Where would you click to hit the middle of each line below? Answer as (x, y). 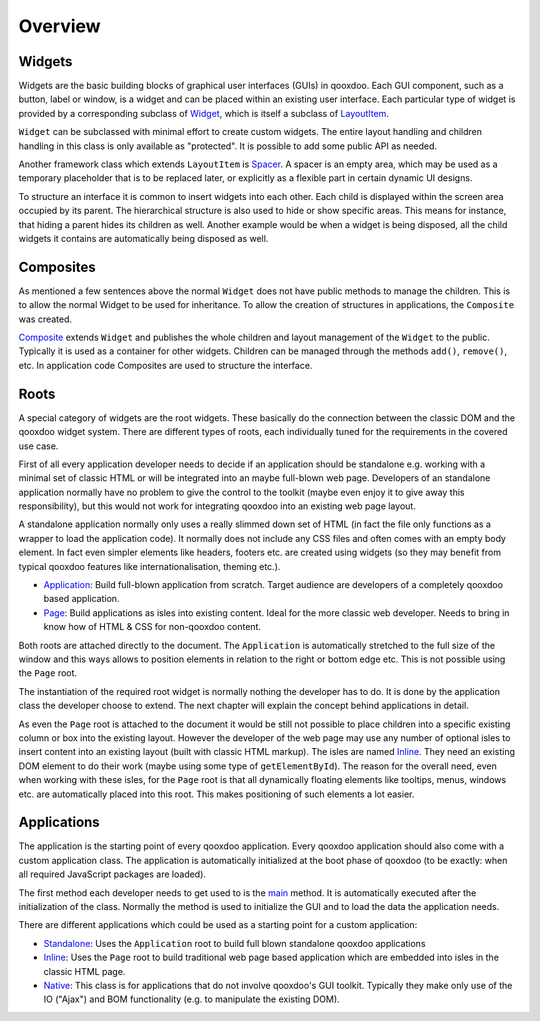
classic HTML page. (84, 971)
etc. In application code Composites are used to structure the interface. (165, 365)
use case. (38, 446)
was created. (45, 319)
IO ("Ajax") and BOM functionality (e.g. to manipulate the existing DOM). (191, 999)
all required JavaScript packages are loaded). (112, 874)
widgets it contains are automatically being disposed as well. (143, 238)
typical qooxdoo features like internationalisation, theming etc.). (149, 566)
